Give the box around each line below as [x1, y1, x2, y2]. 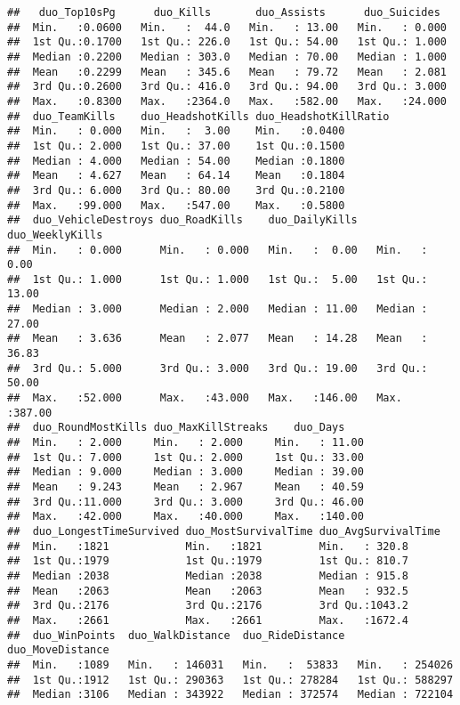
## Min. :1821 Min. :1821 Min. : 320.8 [7, 539, 409, 553]
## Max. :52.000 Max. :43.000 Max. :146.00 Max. [7, 392, 402, 405]
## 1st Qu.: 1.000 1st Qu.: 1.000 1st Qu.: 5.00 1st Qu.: [7, 272, 428, 286]
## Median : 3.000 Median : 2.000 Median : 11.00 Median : [7, 303, 428, 316]
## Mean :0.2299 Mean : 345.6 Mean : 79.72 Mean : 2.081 [7, 65, 447, 78]
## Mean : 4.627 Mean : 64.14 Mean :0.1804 [7, 169, 345, 182]
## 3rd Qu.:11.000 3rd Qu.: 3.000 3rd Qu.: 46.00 [7, 495, 364, 508]
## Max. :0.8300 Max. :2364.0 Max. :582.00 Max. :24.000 [7, 94, 447, 108]
